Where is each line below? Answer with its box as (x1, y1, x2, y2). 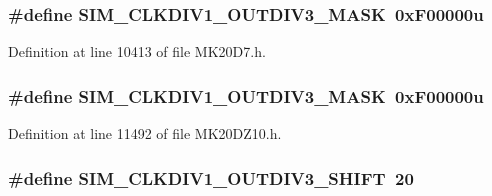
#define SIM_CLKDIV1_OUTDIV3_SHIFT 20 (8, 165, 414, 190)
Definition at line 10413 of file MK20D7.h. (8, 41, 266, 62)
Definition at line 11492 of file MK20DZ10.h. (8, 123, 282, 144)
